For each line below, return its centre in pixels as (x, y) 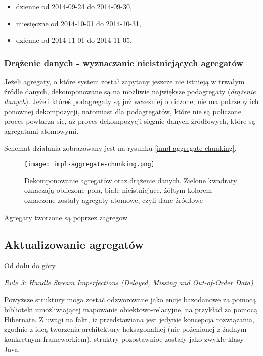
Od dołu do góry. (31, 265)
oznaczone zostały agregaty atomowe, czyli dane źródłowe (114, 200)
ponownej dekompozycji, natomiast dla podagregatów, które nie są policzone (123, 111)
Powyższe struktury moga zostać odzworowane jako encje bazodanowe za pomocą (130, 299)
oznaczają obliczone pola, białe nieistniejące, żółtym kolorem (118, 190)
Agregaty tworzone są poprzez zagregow (66, 217)
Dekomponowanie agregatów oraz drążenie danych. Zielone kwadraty (131, 180)
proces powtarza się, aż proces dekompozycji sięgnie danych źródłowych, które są (130, 121)
